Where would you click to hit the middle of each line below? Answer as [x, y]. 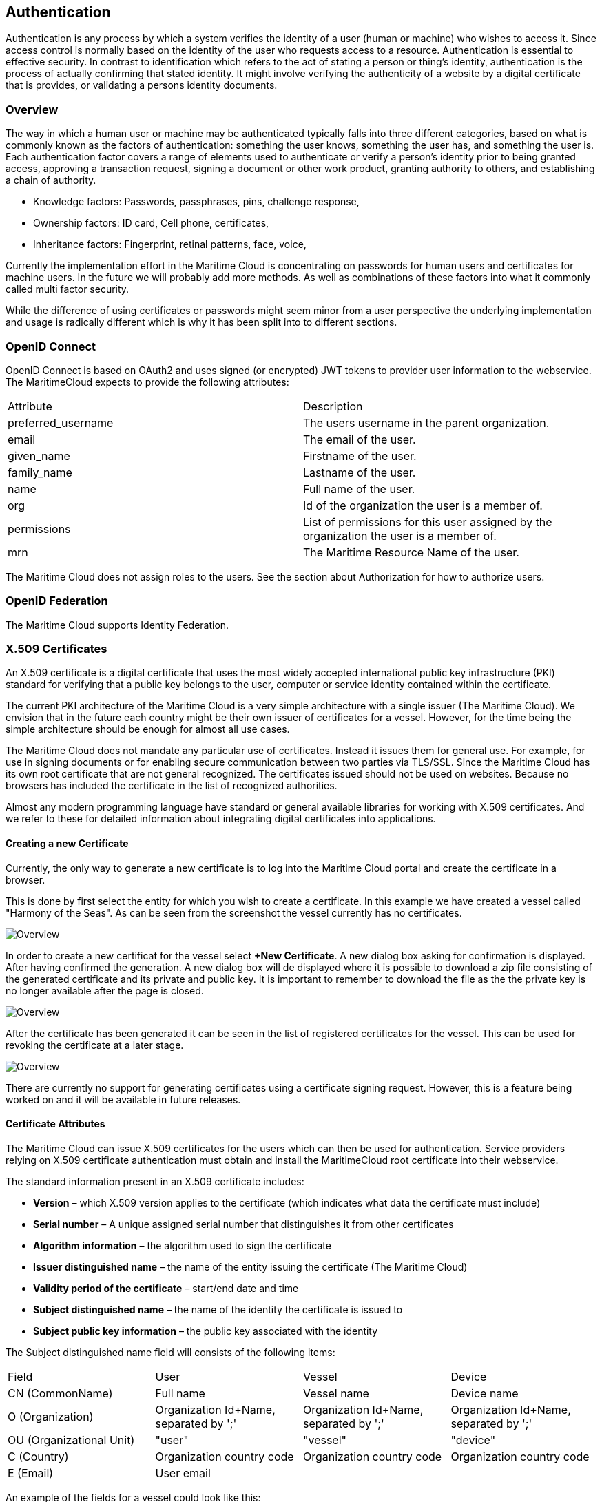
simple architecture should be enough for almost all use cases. [148, 729]
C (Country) [38, 1456]
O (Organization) [51, 1416]
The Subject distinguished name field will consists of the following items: [170, 1352]
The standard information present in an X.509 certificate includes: [155, 1181]
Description [333, 406]
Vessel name [336, 1393]
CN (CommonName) [60, 1393]
